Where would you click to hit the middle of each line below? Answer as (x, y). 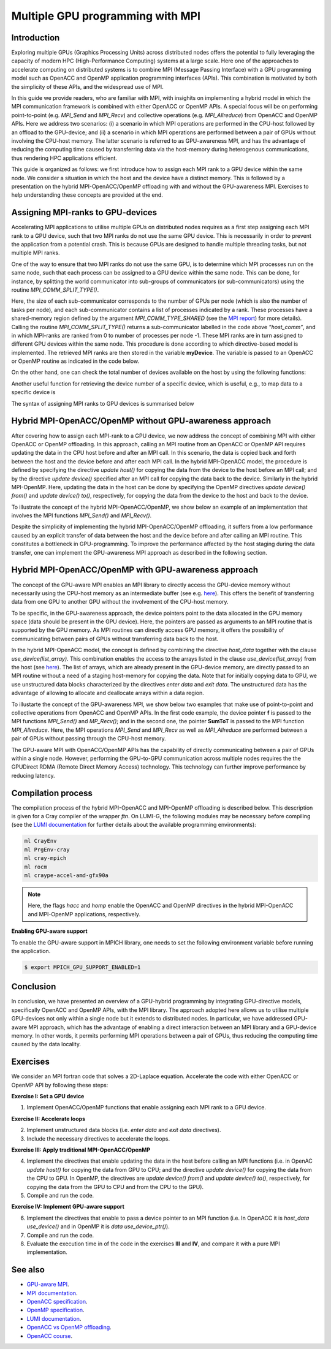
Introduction (36, 38)
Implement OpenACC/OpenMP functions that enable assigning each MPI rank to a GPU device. (146, 1108)
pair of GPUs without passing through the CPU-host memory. (89, 739)
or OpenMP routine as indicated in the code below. (75, 361)
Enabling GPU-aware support (50, 931)
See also (28, 1270)
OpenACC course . (50, 1336)
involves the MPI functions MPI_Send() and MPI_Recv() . (82, 515)
